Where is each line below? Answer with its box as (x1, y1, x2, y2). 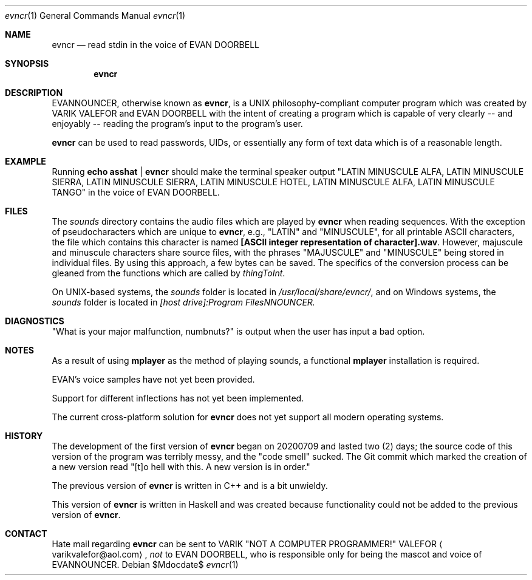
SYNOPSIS (5, 58, 49, 69)
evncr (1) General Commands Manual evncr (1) (5, 10, 186, 21)
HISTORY (5, 431, 43, 441)
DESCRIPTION (5, 87, 63, 98)
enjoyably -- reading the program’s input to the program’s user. (52, 118, 303, 129)
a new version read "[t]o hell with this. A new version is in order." (52, 462, 310, 472)
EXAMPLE (5, 156, 46, 166)
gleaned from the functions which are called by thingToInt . (52, 268, 285, 278)
